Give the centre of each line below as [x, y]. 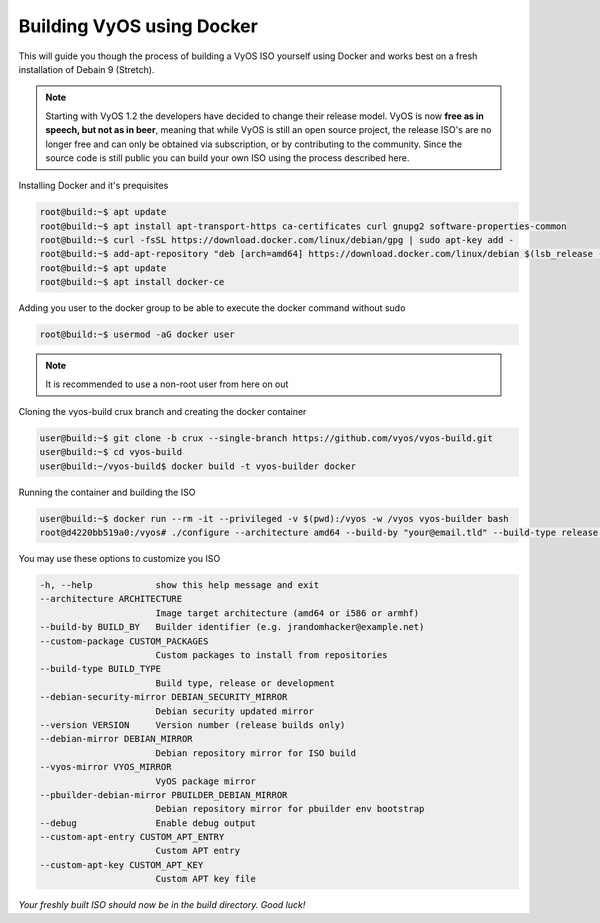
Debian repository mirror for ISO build [256, 753]
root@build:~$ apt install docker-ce [132, 282]
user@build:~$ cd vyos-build [111, 452]
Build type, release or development [245, 683]
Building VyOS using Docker [138, 26]
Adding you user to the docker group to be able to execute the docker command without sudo [212, 308]
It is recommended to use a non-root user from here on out [167, 384]
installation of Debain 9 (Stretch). [86, 69]
